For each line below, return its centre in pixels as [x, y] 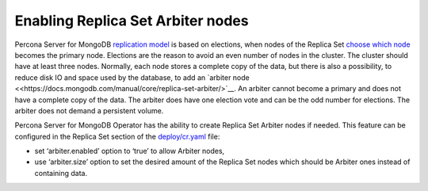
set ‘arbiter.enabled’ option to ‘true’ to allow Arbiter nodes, [130, 151]
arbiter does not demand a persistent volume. [89, 110]
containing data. [61, 173]
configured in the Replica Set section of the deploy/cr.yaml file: [117, 136]
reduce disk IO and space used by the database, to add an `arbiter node [132, 77]
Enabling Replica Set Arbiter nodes [132, 21]
